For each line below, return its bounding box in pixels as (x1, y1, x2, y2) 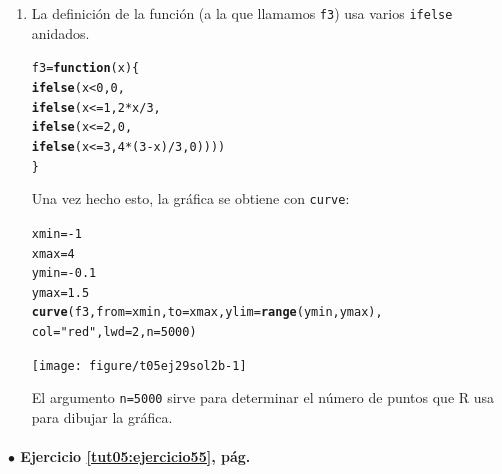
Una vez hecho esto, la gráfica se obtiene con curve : (31, 188, 350, 209)
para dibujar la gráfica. (31, 407, 173, 428)
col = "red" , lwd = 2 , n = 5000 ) (31, 325, 197, 340)
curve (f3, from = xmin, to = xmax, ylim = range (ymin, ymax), (31, 305, 383, 320)
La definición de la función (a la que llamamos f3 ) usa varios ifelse (31, 3, 453, 23)
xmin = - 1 (31, 226, 82, 241)
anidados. (31, 22, 90, 43)
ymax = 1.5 (31, 285, 90, 300)
